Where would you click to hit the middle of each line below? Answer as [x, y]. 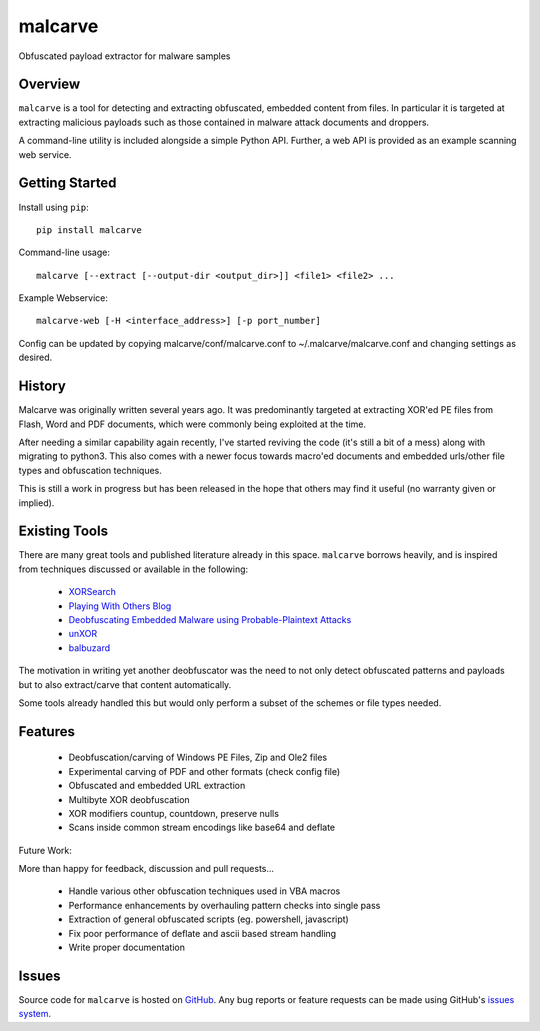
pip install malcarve [89, 229]
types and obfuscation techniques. [90, 470]
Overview [49, 84]
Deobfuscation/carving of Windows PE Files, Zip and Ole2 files [198, 757]
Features [46, 731]
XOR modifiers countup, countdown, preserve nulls [174, 813]
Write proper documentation [126, 947]
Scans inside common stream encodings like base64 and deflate [202, 827]
